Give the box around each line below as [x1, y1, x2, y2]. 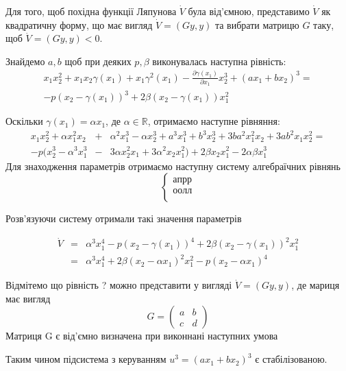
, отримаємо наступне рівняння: [147, 114, 280, 128]
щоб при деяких [64, 53, 132, 68]
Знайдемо [5, 53, 45, 68]
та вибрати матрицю [214, 17, 299, 32]
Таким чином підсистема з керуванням [5, 352, 166, 366]
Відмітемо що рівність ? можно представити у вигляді [5, 278, 232, 292]
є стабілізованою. [255, 352, 328, 366]
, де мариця [291, 278, 340, 292]
